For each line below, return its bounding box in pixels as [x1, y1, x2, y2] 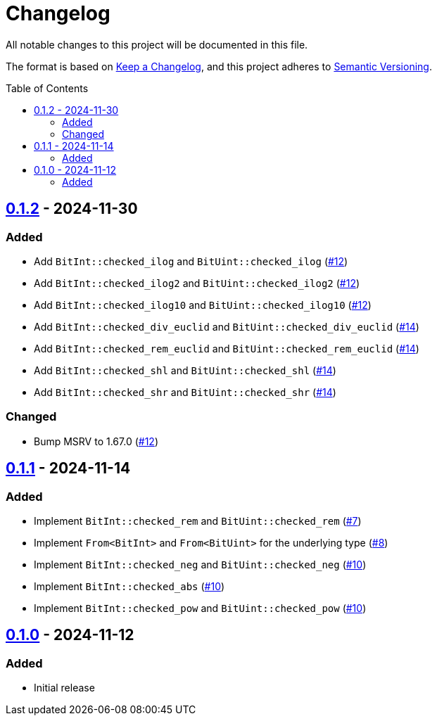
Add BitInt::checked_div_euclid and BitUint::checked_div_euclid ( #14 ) [34, 320, 419, 333]
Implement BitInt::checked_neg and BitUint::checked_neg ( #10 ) [34, 558, 367, 570]
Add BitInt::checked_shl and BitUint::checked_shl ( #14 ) [34, 364, 336, 376]
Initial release [34, 682, 95, 694]
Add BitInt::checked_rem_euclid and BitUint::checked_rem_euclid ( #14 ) [34, 342, 419, 355]
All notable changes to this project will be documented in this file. [6, 38, 308, 51]
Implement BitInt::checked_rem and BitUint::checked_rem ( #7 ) [34, 514, 362, 527]
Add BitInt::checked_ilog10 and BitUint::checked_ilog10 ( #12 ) [34, 298, 372, 311]
